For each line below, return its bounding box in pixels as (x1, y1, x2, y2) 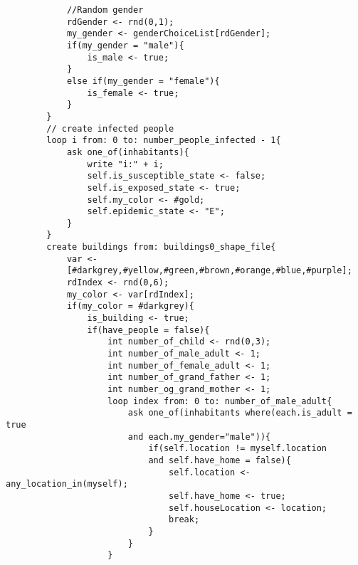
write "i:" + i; (87, 159, 164, 169)
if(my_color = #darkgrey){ (66, 301, 194, 312)
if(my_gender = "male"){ (66, 40, 184, 51)
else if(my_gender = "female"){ (66, 75, 220, 86)
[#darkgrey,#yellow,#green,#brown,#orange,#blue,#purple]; (66, 265, 352, 276)
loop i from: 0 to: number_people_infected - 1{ (46, 135, 281, 146)
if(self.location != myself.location (148, 443, 327, 454)
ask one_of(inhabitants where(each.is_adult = (127, 408, 352, 418)
